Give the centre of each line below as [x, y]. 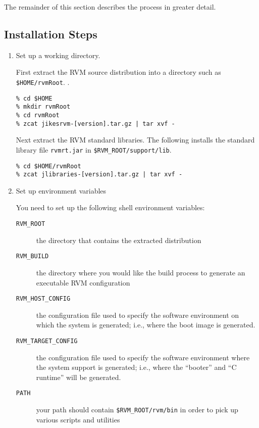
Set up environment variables [61, 190]
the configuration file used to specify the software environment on [138, 315]
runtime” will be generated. [79, 377]
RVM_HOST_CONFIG [43, 299]
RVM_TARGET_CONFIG [47, 341]
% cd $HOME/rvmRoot [48, 166]
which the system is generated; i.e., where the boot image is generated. [146, 325]
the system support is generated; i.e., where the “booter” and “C [136, 367]
